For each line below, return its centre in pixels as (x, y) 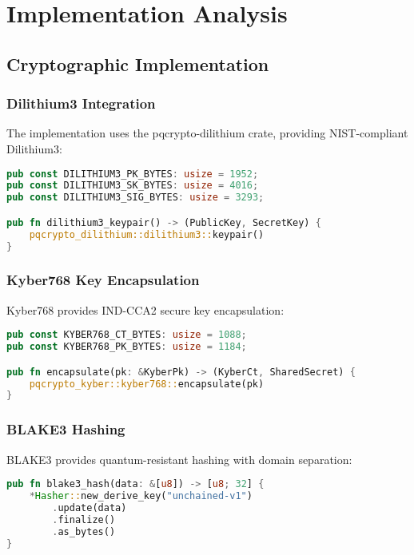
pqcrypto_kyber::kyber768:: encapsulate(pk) (147, 384)
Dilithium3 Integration (81, 103)
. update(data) (90, 507)
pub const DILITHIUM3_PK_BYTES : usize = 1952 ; (133, 174)
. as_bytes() (84, 531)
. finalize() (84, 519)
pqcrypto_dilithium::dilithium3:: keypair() (147, 234)
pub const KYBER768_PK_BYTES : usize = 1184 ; (127, 347)
